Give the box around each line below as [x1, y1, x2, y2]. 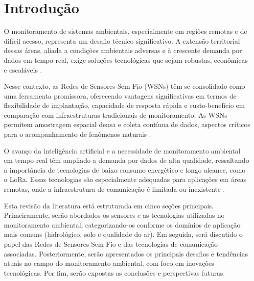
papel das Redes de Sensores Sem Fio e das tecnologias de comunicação [4, 239, 218, 249]
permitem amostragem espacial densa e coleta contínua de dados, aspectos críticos [4, 119, 251, 129]
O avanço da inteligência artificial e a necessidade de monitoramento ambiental [4, 145, 241, 155]
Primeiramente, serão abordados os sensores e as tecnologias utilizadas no [4, 210, 225, 220]
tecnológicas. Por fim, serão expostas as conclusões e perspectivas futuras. [4, 267, 225, 278]
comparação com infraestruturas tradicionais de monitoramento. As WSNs [4, 109, 228, 120]
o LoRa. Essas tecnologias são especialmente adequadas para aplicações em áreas [4, 174, 247, 184]
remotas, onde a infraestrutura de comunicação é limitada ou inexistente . [4, 184, 225, 194]
